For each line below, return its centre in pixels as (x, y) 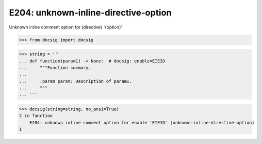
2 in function (36, 116)
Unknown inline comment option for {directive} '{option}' (66, 27)
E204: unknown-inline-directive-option (90, 13)
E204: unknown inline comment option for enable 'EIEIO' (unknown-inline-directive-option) (142, 122)
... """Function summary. (55, 67)
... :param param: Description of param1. (75, 81)
